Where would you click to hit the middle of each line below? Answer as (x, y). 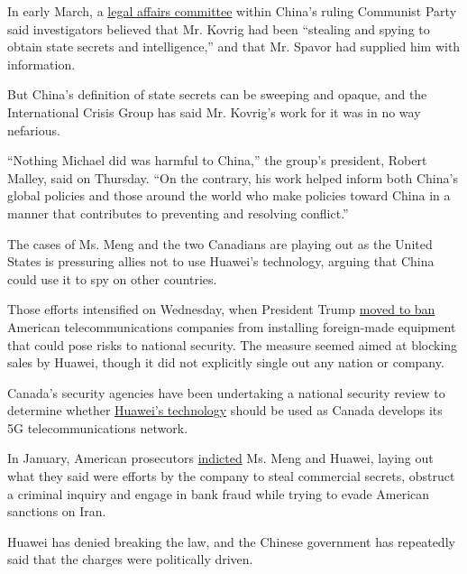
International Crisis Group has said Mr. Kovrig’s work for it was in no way (214, 111)
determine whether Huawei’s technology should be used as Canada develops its (225, 410)
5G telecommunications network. (98, 427)
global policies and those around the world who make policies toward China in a (229, 195)
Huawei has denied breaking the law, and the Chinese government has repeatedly (231, 541)
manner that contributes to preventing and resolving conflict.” (178, 213)
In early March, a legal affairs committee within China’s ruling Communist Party (232, 11)
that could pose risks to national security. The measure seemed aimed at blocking (233, 344)
